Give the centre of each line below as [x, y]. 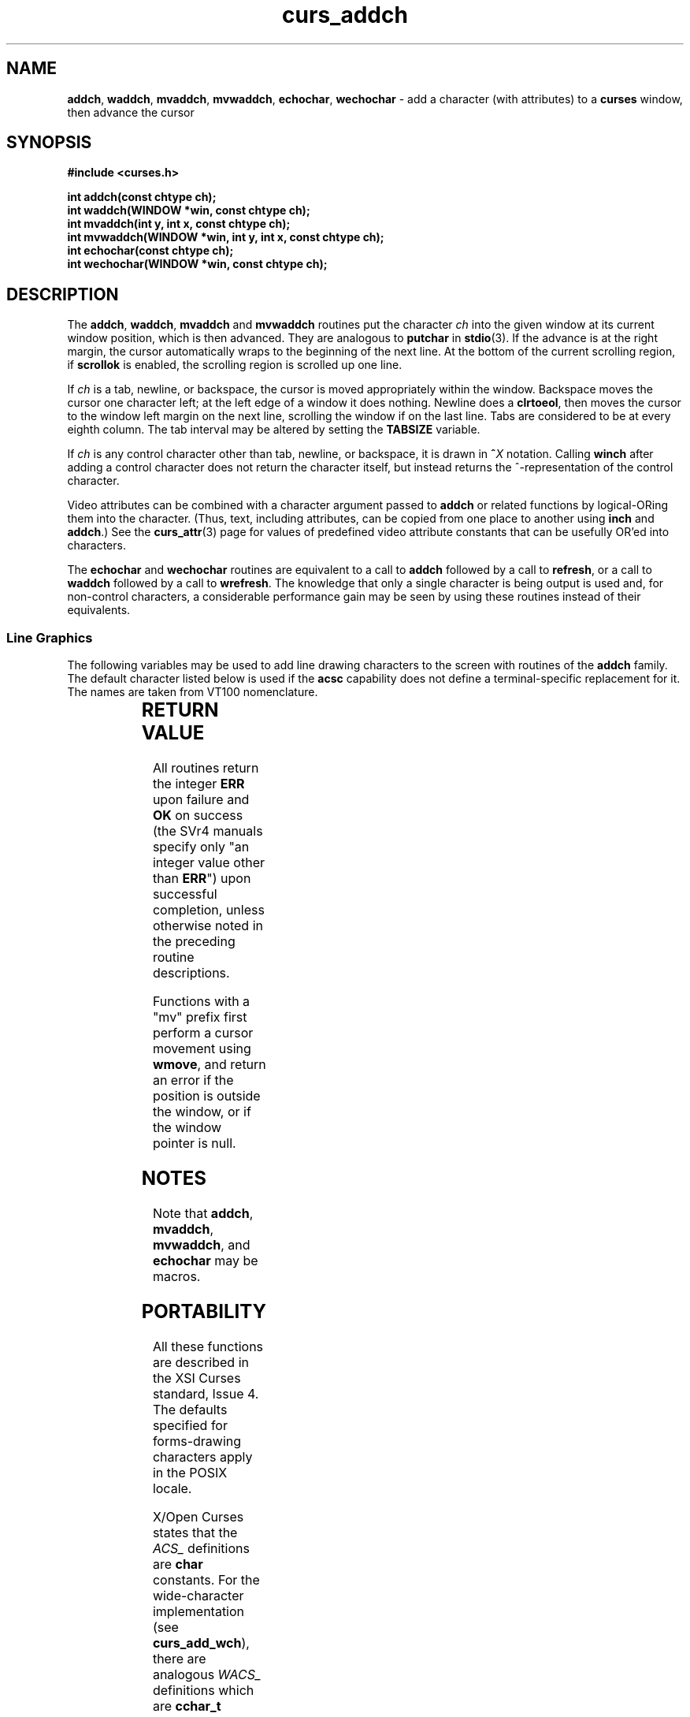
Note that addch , [203, 1213]
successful [185, 894]
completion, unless [208, 909]
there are [179, 1658]
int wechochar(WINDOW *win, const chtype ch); [197, 264]
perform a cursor [203, 1032]
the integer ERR [198, 783]
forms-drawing [197, 1441]
